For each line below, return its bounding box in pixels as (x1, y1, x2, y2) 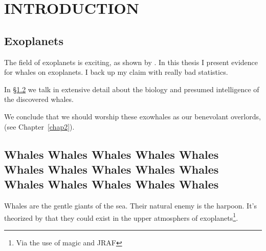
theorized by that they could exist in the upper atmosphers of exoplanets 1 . (4, 211, 238, 223)
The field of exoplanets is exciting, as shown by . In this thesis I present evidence (4, 56, 258, 67)
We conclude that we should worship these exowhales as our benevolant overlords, (4, 111, 261, 121)
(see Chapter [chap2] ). (4, 121, 75, 132)
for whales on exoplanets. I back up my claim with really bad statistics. (4, 67, 228, 77)
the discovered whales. (4, 94, 74, 104)
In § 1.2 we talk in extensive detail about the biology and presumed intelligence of (4, 83, 259, 94)
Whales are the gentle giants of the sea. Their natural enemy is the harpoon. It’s (4, 200, 257, 211)
